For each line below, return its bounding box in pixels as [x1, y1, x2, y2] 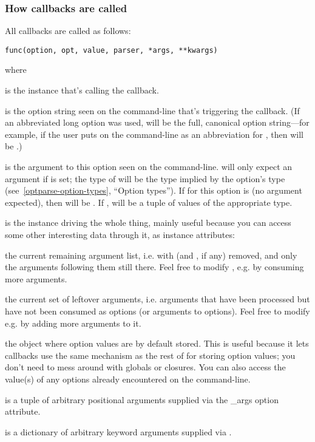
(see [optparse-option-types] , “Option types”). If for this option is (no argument [5, 184, 302, 197]
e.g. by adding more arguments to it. [5, 316, 141, 329]
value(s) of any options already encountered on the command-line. [5, 372, 251, 385]
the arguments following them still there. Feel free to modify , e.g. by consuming [5, 260, 304, 273]
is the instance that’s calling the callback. [5, 84, 159, 97]
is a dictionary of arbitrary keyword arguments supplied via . [5, 425, 232, 438]
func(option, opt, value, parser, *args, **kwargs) [5, 46, 218, 55]
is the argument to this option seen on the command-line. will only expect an [5, 160, 293, 173]
